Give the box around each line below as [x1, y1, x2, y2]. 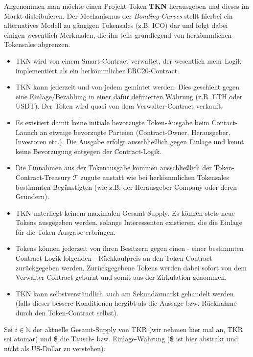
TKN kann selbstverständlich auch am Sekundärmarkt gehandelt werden [15, 288, 234, 298]
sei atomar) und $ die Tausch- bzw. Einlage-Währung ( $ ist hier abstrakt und [4, 334, 238, 344]
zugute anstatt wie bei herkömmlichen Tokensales [80, 172, 229, 182]
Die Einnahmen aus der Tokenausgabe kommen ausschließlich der [15, 162, 212, 173]
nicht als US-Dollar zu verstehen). [4, 343, 106, 353]
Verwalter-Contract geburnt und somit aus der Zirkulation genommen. [15, 272, 227, 282]
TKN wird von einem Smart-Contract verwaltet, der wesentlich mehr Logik [15, 55, 242, 66]
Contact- [211, 117, 238, 127]
